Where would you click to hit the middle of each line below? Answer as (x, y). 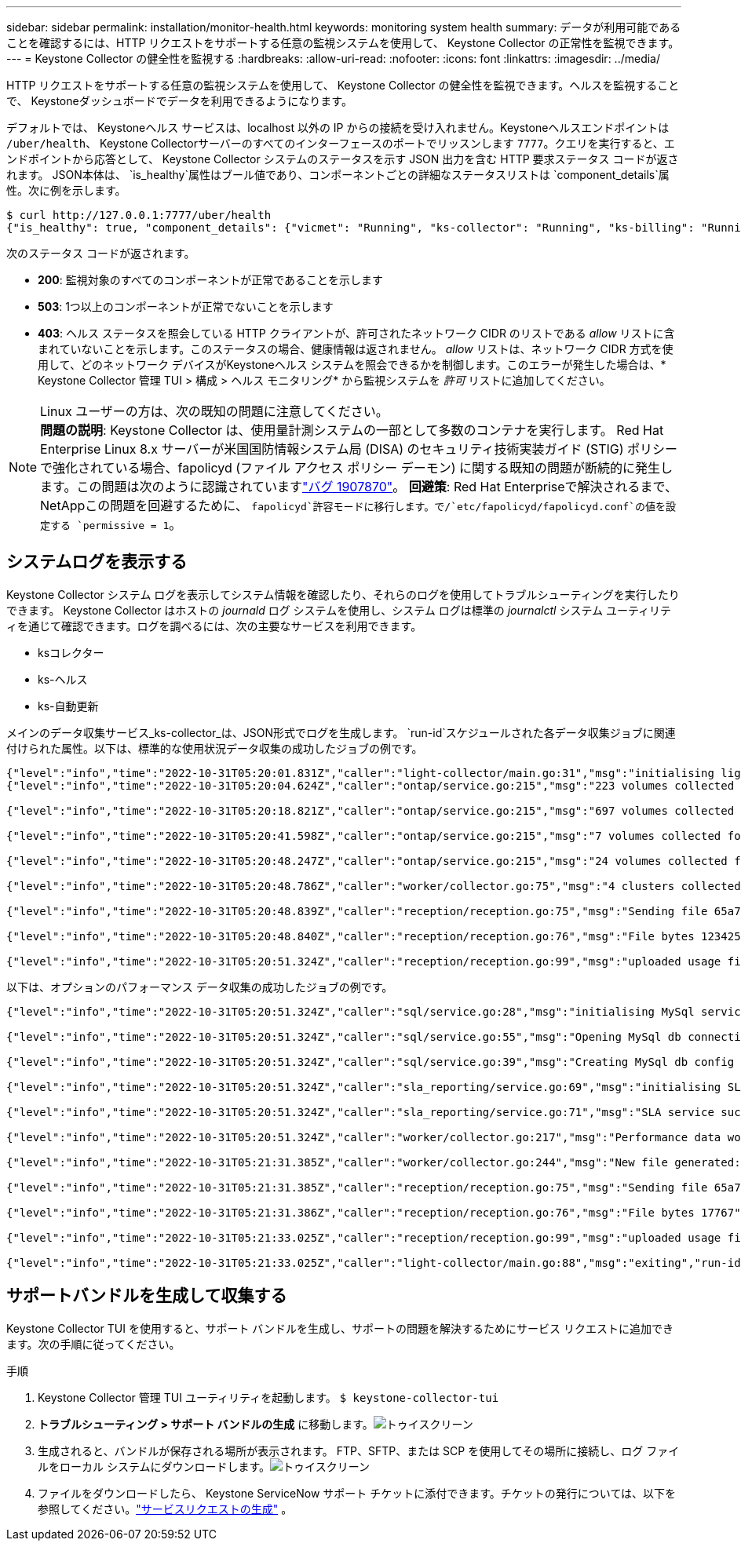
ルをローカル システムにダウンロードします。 (154, 1466)
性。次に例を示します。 (66, 190)
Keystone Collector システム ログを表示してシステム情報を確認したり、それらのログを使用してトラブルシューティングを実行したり (343, 594)
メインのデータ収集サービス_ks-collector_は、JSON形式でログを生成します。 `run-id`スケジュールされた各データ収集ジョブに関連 (341, 732)
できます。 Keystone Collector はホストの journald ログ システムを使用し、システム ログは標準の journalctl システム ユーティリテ (339, 610)
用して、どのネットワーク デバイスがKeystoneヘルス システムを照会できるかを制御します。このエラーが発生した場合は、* (352, 365)
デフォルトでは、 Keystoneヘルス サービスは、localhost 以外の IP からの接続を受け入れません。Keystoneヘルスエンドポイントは (338, 128)
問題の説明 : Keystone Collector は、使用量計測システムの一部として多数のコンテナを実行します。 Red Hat (352, 430)
